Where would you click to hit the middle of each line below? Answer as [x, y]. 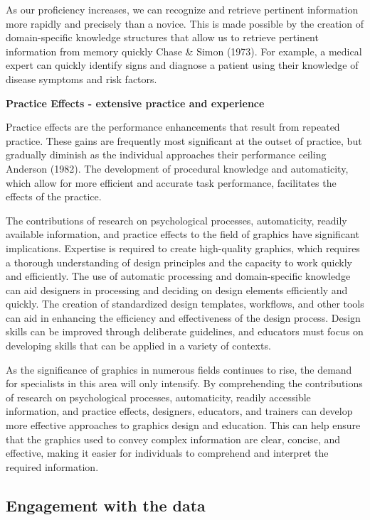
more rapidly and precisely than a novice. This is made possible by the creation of [185, 23]
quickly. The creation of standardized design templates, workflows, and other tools [185, 304]
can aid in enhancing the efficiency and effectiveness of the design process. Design [183, 317]
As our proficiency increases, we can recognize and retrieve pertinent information [182, 9]
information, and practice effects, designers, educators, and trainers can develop [179, 411]
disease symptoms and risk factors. [81, 78]
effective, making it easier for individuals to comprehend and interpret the [167, 453]
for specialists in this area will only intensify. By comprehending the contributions [184, 383]
